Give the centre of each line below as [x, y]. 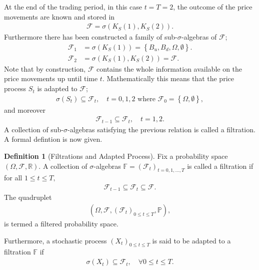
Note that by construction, [45, 68]
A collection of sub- [34, 129]
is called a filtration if [220, 166]
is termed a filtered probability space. [61, 224]
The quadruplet [28, 197]
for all [13, 178]
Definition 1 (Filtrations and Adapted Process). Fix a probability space [116, 156]
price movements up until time [51, 78]
